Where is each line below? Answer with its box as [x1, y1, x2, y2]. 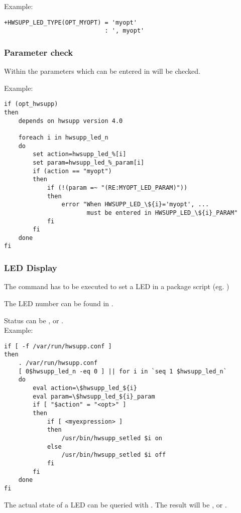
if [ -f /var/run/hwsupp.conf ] [4, 342, 112, 350]
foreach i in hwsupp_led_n [18, 134, 108, 141]
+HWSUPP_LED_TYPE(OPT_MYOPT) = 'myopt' [4, 19, 137, 26]
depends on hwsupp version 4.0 [18, 117, 123, 124]
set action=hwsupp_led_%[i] [33, 151, 127, 158]
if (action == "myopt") [33, 167, 112, 175]
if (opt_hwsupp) [4, 100, 58, 108]
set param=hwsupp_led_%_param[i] [33, 159, 145, 166]
